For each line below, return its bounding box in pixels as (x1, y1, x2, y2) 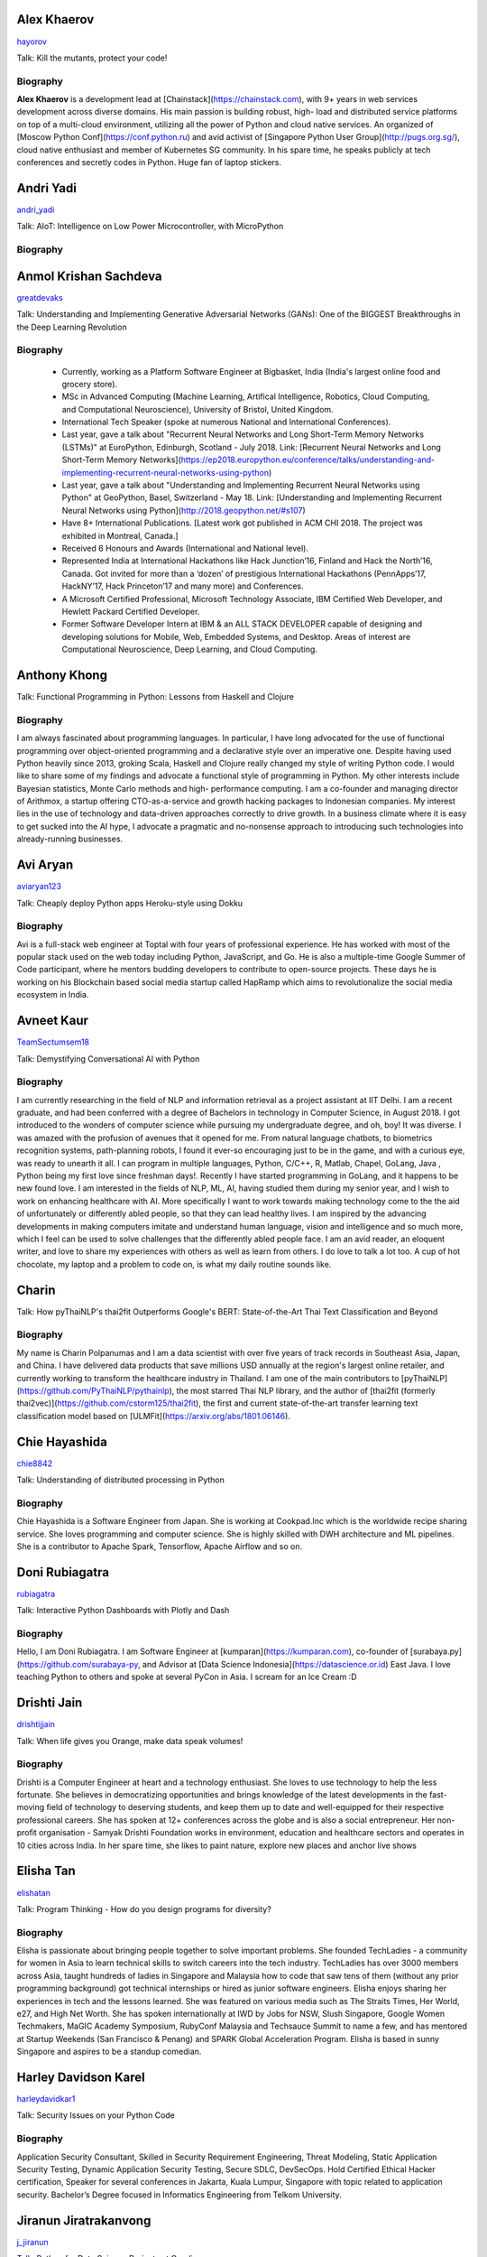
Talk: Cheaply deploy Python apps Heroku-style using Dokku (16, 897, 243, 908)
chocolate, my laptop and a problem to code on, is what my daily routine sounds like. (16, 1259, 332, 1269)
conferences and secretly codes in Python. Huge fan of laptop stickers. (16, 157, 282, 167)
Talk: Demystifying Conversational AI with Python (16, 1053, 200, 1064)
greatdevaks (16, 292, 63, 302)
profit (16, 1827, 38, 1838)
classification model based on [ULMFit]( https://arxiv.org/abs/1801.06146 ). (16, 1410, 290, 1421)
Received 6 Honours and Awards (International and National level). (61, 543, 308, 553)
